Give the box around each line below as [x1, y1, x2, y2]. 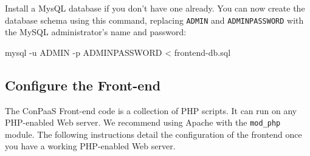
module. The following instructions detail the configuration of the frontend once [5, 127, 302, 140]
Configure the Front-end [5, 75, 161, 94]
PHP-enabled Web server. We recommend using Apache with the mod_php [5, 116, 281, 129]
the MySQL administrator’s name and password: [5, 25, 187, 38]
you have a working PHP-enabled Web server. [5, 140, 176, 152]
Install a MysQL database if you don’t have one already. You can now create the [5, 2, 305, 14]
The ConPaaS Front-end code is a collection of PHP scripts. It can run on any [5, 104, 297, 117]
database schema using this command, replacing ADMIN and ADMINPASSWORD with [5, 13, 304, 26]
